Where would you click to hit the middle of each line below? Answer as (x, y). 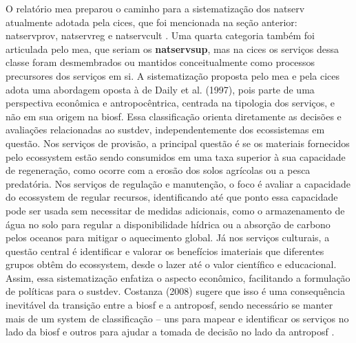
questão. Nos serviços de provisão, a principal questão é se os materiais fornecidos (178, 143)
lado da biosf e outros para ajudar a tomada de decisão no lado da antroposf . (170, 332)
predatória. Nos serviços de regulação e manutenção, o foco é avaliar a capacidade (178, 183)
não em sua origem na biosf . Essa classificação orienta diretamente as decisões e (174, 116)
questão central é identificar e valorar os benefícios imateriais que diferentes (165, 251)
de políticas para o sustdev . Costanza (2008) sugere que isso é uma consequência (175, 291)
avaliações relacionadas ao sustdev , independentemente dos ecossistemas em (165, 130)
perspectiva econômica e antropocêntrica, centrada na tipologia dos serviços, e (170, 103)
